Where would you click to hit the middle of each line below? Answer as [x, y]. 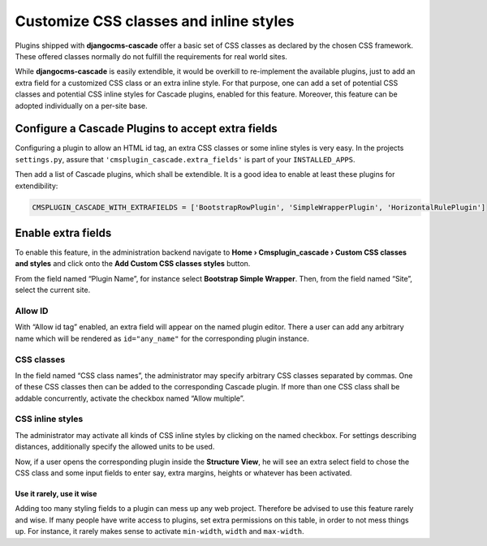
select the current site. [53, 290]
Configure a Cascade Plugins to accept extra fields [146, 129]
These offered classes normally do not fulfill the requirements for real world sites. [151, 56]
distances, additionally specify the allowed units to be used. [115, 447]
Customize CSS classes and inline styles [155, 21]
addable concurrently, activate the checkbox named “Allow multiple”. [130, 398]
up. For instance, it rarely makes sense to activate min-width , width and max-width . [159, 531]
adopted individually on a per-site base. [81, 105]
